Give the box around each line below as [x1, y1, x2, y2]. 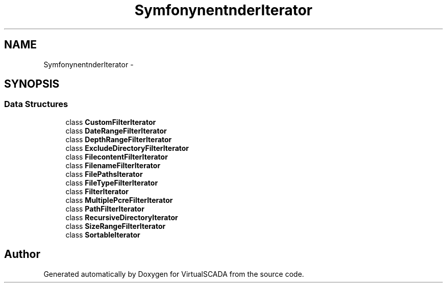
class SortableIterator [65, 230, 140, 239]
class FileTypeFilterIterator [65, 178, 158, 187]
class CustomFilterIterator [65, 117, 156, 126]
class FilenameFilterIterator [65, 161, 161, 170]
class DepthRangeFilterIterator [65, 135, 172, 144]
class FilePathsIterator [65, 169, 143, 178]
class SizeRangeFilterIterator [65, 221, 166, 230]
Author [4, 248, 40, 261]
